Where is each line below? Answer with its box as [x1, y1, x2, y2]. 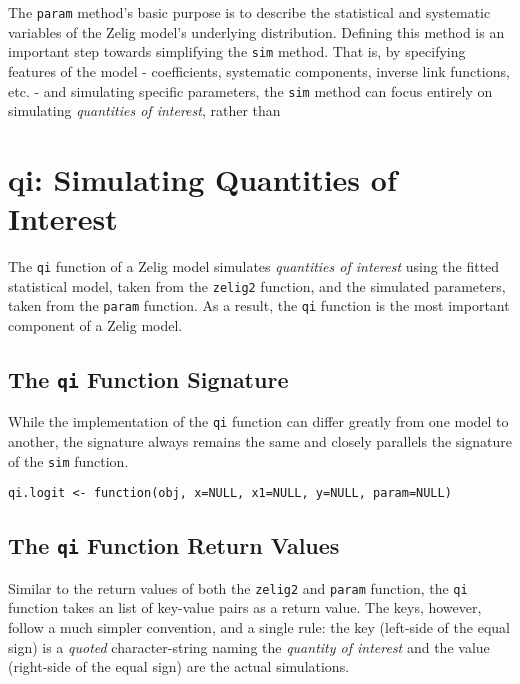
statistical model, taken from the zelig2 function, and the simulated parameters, [8, 275, 506, 296]
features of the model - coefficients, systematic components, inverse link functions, [8, 60, 510, 81]
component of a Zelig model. [8, 315, 183, 336]
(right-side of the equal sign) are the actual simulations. [8, 656, 350, 677]
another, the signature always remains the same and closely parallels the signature [8, 431, 512, 452]
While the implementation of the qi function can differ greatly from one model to [8, 411, 509, 432]
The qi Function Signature [8, 364, 289, 395]
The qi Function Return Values [8, 530, 340, 561]
